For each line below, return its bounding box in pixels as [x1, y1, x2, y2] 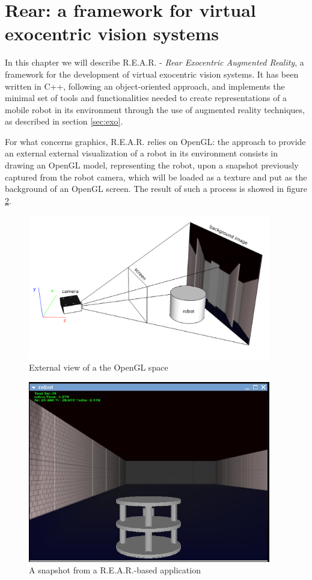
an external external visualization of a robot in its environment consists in [5, 147, 278, 159]
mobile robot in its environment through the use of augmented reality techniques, [5, 103, 305, 116]
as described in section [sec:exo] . [5, 115, 123, 128]
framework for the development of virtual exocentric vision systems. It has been [5, 67, 299, 80]
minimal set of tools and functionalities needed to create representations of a [5, 91, 287, 104]
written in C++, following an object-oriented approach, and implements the [5, 79, 285, 92]
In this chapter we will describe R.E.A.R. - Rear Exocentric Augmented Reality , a [5, 56, 304, 69]
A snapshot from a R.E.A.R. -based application [29, 564, 201, 576]
